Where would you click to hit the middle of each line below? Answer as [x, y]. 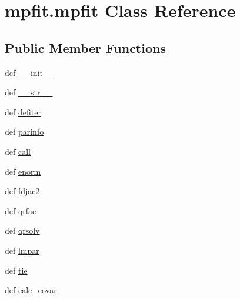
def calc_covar [31, 290]
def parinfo [24, 132]
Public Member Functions [85, 47]
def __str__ [29, 92]
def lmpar [22, 250]
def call [18, 151]
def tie [16, 270]
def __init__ [30, 72]
